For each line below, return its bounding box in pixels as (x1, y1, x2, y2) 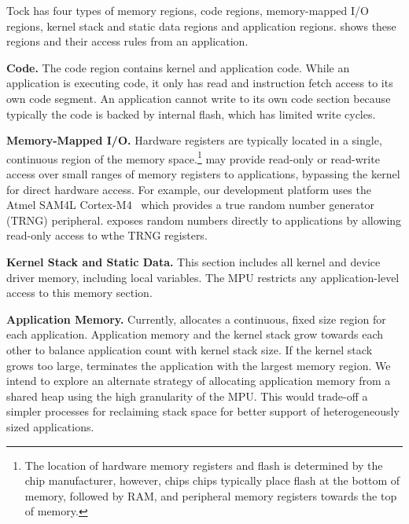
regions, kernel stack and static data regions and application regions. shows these (6, 17, 396, 34)
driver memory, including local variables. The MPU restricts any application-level (6, 269, 400, 285)
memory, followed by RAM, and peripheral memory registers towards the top (24, 487, 397, 504)
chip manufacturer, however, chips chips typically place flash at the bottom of (24, 472, 400, 489)
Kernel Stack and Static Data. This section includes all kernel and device (6, 253, 381, 269)
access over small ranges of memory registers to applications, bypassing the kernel (6, 166, 400, 181)
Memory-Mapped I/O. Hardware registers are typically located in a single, (6, 132, 382, 148)
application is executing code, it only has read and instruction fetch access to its (6, 75, 393, 91)
